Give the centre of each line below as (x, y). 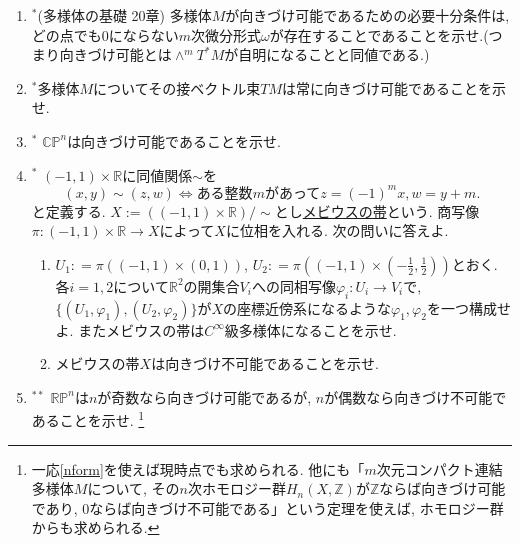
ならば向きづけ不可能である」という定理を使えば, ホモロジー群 (296, 507)
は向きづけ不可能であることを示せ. (265, 363)
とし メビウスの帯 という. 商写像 (377, 210)
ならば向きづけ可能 (442, 488)
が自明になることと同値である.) (327, 54)
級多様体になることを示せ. (310, 329)
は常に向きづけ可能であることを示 (394, 87)
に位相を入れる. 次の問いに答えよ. (337, 230)
